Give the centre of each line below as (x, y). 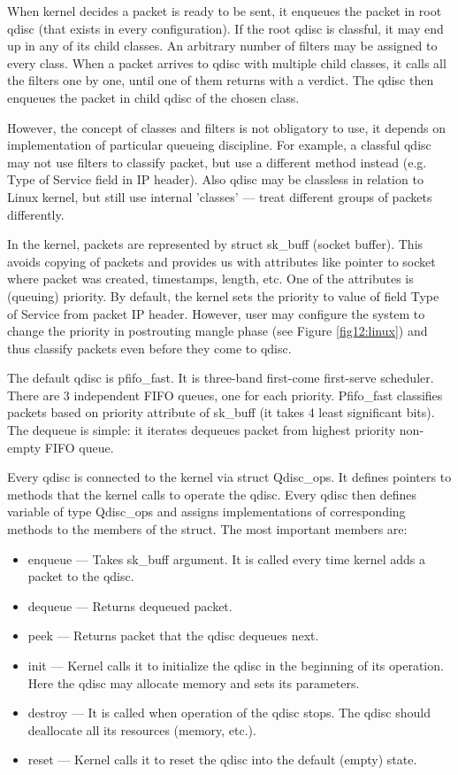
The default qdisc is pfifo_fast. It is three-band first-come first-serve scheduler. (221, 378)
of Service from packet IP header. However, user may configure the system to (216, 313)
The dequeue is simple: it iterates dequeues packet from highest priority (202, 430)
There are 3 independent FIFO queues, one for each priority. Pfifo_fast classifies (225, 395)
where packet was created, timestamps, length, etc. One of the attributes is (210, 279)
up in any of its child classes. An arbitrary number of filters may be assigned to (222, 46)
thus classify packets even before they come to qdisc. (149, 348)
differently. (36, 214)
